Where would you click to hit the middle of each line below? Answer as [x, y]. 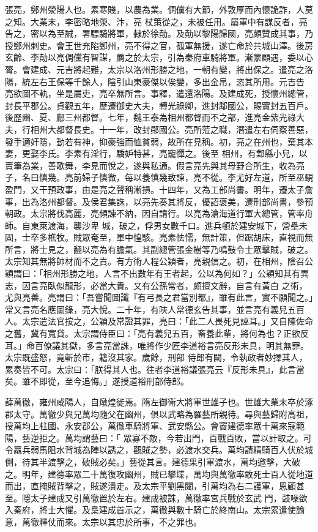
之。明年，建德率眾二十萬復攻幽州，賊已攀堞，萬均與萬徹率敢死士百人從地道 [159, 474]
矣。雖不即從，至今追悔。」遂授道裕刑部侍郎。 [97, 381]
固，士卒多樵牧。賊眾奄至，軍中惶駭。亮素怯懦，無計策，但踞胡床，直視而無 [159, 237]
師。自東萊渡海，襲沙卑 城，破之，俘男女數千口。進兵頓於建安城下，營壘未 [156, 225]
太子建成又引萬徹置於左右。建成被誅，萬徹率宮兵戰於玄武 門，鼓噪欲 [169, 497]
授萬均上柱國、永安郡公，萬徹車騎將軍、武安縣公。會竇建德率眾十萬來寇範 [155, 426]
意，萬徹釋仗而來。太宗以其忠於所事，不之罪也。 [103, 521]
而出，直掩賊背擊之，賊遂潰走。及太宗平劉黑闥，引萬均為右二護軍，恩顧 [150, 486]
